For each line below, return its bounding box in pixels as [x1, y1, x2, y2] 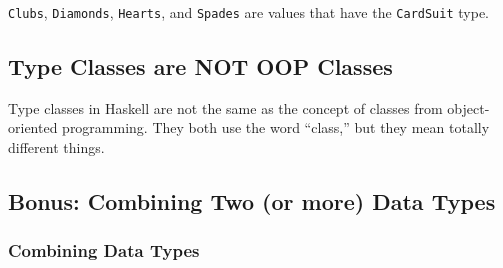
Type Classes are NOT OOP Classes [8, 51, 393, 82]
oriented [8, 117, 58, 138]
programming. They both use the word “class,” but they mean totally [62, 117, 490, 138]
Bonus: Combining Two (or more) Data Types [8, 186, 496, 217]
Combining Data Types [8, 238, 200, 263]
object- [447, 97, 490, 118]
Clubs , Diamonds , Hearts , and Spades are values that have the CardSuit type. [8, 2, 490, 22]
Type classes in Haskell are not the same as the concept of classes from [8, 97, 443, 118]
